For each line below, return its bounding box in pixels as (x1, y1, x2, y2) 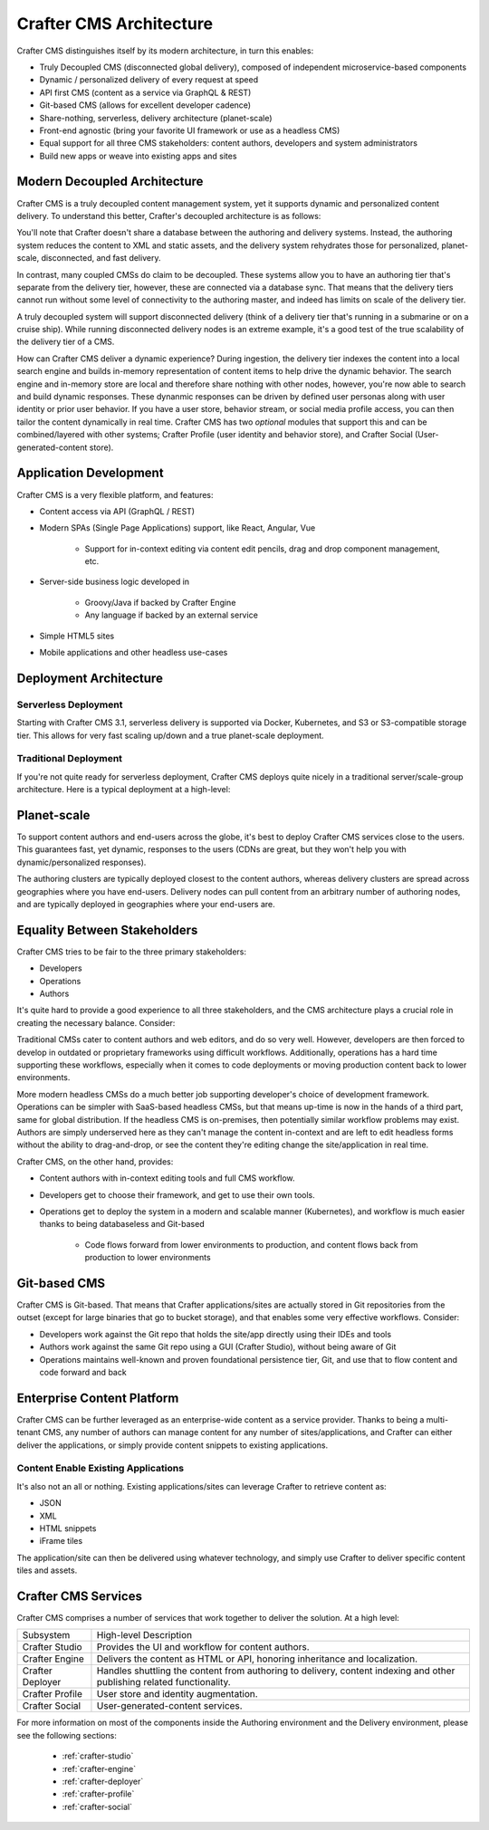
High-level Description (96, 1629, 193, 1642)
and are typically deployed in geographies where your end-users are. (16, 898, 275, 909)
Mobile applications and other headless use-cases (39, 647, 228, 658)
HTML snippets (39, 1522, 97, 1534)
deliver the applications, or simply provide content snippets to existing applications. (16, 1440, 329, 1451)
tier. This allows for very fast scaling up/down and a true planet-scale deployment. (16, 730, 325, 741)
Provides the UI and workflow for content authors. (96, 1641, 310, 1653)
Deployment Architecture (16, 670, 163, 685)
